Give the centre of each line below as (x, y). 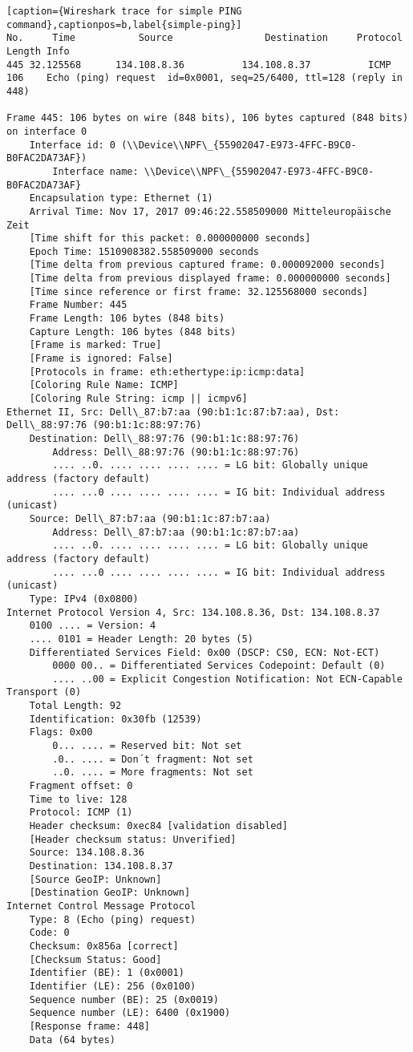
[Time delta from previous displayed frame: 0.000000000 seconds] (210, 279)
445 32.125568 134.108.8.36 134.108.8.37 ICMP (199, 65)
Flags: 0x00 (61, 732)
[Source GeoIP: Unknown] (95, 879)
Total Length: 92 (75, 706)
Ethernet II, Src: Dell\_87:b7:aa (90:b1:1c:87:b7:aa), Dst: (173, 412)
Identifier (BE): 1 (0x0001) (107, 973)
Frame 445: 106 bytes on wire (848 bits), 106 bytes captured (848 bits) (208, 118)
